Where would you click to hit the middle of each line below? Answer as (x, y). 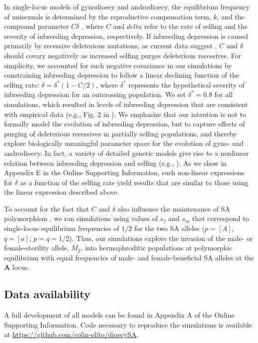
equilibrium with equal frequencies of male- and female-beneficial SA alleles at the (129, 257)
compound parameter (37, 26)
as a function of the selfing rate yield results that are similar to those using (134, 182)
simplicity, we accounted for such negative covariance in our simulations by (118, 65)
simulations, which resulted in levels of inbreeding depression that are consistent (126, 104)
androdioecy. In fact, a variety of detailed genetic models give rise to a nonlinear (127, 153)
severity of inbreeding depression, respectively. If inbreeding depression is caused (126, 36)
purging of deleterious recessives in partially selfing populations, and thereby (121, 133)
